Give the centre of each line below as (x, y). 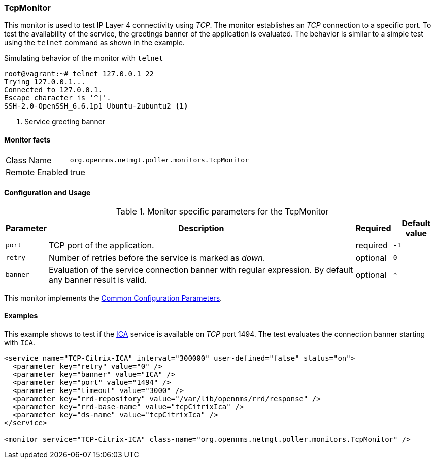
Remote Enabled (37, 172)
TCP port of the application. (101, 245)
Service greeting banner (65, 122)
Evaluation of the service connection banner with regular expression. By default (201, 270)
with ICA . (20, 343)
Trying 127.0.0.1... (45, 82)
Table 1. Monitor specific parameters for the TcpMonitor (222, 211)
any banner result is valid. (98, 280)
